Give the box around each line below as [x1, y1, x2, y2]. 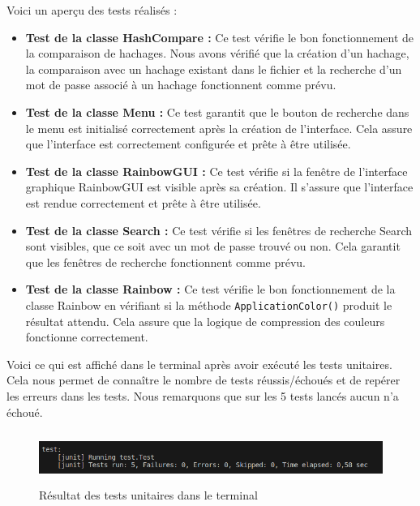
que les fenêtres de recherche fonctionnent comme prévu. [25, 253, 306, 270]
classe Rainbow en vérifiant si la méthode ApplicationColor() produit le [25, 296, 392, 313]
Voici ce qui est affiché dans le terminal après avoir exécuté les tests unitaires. [6, 355, 392, 372]
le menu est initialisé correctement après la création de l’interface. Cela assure [25, 119, 413, 136]
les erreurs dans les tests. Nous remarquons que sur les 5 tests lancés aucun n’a [6, 387, 399, 404]
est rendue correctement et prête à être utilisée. [25, 194, 261, 211]
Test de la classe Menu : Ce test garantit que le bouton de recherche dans [25, 103, 409, 120]
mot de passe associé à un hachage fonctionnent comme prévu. [25, 76, 336, 93]
